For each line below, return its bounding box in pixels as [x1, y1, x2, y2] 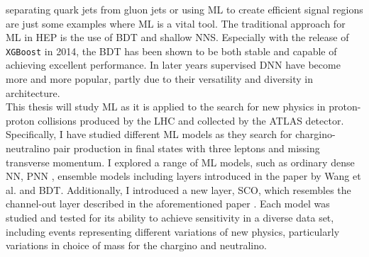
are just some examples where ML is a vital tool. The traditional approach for [6, 16, 346, 30]
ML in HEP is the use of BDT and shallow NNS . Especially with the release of [6, 30, 349, 45]
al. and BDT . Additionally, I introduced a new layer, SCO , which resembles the [6, 182, 351, 197]
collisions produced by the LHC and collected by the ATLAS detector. [38, 113, 344, 127]
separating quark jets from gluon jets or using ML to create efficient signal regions [6, 2, 363, 16]
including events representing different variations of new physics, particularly [6, 224, 340, 239]
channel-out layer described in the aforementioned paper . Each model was [6, 196, 330, 211]
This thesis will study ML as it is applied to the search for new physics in [6, 99, 326, 114]
